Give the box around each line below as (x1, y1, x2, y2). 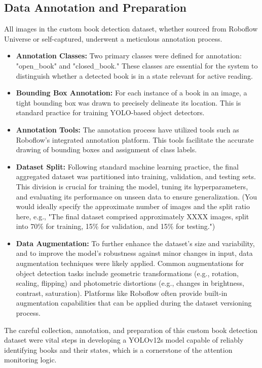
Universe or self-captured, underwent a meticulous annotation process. (4, 33, 222, 44)
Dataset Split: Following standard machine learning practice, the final (16, 161, 239, 172)
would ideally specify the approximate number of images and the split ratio (16, 201, 250, 212)
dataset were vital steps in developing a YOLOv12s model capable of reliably (4, 334, 244, 345)
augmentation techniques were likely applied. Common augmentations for (16, 258, 244, 269)
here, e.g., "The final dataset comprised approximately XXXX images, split (16, 211, 249, 221)
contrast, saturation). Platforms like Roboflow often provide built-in (16, 287, 228, 298)
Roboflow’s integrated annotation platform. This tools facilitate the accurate (16, 134, 254, 145)
